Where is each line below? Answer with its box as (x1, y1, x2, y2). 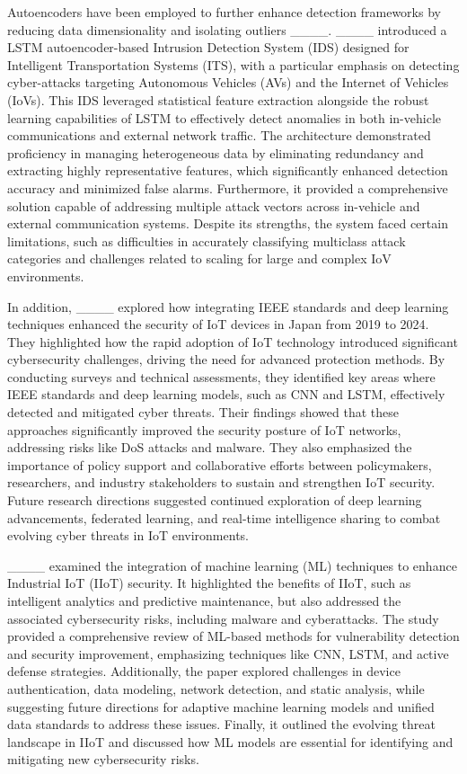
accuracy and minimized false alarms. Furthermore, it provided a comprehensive (7, 178, 448, 197)
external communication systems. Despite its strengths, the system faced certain (7, 214, 448, 233)
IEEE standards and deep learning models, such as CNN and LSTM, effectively (7, 385, 445, 404)
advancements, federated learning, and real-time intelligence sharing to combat (7, 508, 441, 527)
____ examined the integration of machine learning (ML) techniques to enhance (7, 556, 457, 574)
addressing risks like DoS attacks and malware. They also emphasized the (7, 438, 412, 457)
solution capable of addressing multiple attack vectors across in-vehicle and (7, 196, 420, 215)
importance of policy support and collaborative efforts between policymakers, (7, 455, 432, 474)
